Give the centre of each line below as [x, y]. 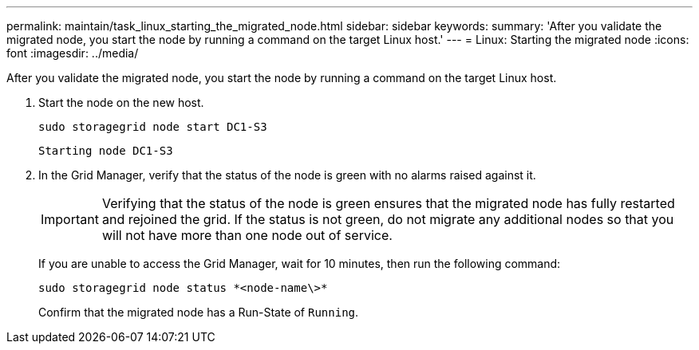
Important [70, 219]
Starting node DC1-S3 [106, 151]
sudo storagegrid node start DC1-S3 [153, 127]
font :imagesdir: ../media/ [73, 53]
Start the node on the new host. [121, 102]
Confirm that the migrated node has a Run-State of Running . [199, 312]
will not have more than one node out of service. [247, 235]
